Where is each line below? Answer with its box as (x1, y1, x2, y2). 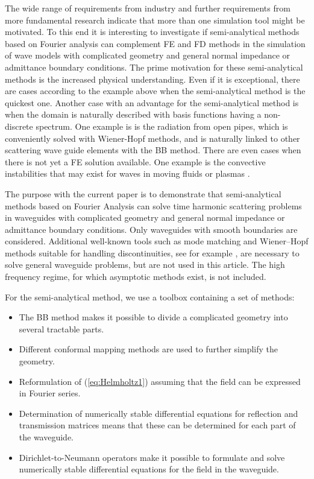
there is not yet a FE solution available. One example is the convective (5, 155, 266, 168)
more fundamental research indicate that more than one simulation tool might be (5, 13, 305, 26)
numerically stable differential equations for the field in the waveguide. (19, 463, 279, 475)
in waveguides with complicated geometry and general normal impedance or (5, 211, 285, 224)
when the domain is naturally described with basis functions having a (5, 108, 262, 121)
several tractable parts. (19, 322, 104, 335)
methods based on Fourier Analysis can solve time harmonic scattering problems (5, 199, 302, 212)
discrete (5, 119, 33, 132)
